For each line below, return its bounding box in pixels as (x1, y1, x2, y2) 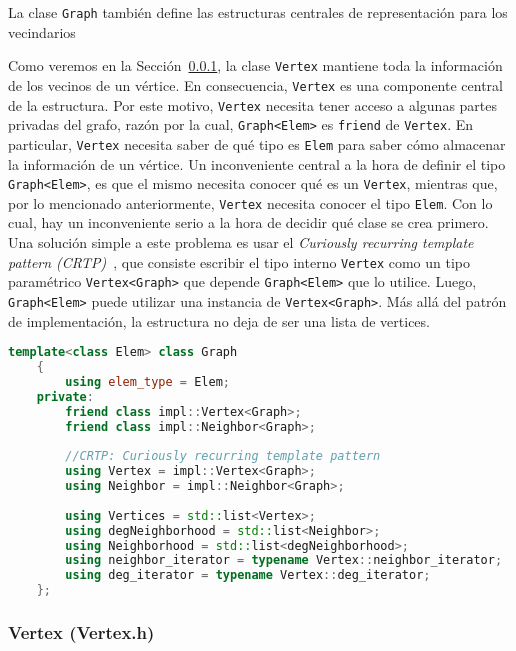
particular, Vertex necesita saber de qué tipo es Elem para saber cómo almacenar (8, 133, 506, 154)
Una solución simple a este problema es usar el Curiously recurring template (8, 232, 474, 253)
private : (36, 389, 94, 404)
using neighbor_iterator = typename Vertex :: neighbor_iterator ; (65, 553, 503, 568)
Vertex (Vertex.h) (8, 619, 155, 644)
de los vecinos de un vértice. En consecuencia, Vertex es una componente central (8, 74, 503, 95)
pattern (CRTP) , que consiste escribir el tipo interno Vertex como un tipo (8, 251, 470, 272)
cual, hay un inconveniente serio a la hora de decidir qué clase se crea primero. (8, 212, 489, 233)
